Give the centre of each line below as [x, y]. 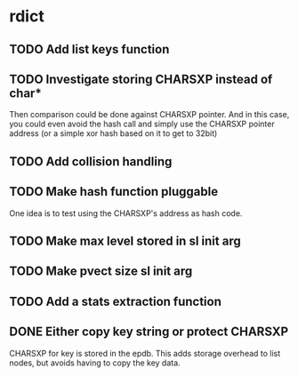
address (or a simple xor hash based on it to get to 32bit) [113, 133]
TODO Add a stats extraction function [116, 301]
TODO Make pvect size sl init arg [101, 272]
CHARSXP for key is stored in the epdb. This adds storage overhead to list [145, 353]
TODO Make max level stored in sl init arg [125, 241]
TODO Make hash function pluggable [114, 192]
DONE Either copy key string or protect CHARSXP [149, 332]
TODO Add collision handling [91, 161]
